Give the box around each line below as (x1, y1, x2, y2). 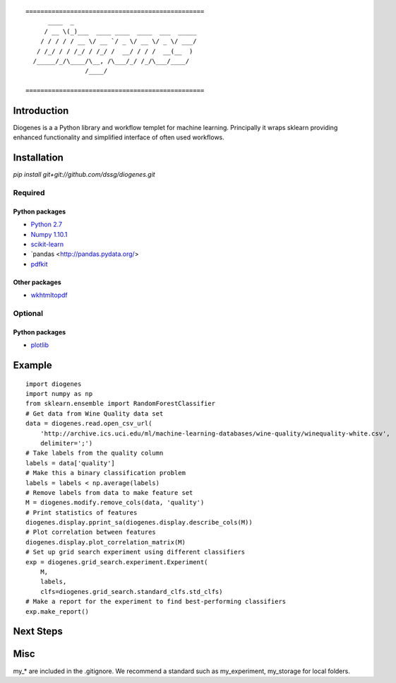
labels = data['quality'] (25, 459, 116, 467)
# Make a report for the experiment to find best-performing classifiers (25, 597, 287, 606)
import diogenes (25, 380, 82, 388)
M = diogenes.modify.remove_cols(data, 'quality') (25, 498, 205, 507)
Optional (13, 308, 44, 318)
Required (13, 188, 45, 198)
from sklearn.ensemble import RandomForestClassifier (25, 399, 215, 408)
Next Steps (13, 626, 63, 638)
